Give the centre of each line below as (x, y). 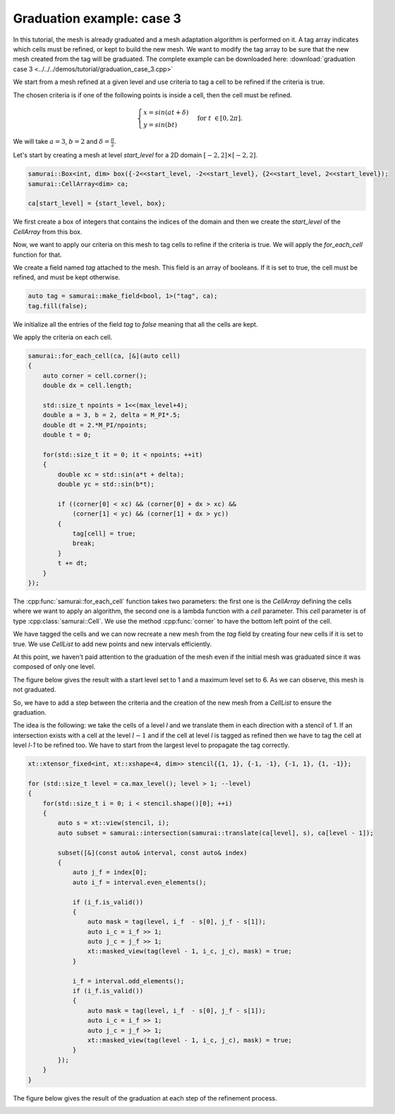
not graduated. (35, 690)
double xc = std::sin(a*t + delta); (121, 474)
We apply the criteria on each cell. (63, 337)
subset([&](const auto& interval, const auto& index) (152, 853)
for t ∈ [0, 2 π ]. (220, 118)
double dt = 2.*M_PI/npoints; (95, 425)
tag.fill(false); (58, 306)
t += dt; (73, 563)
